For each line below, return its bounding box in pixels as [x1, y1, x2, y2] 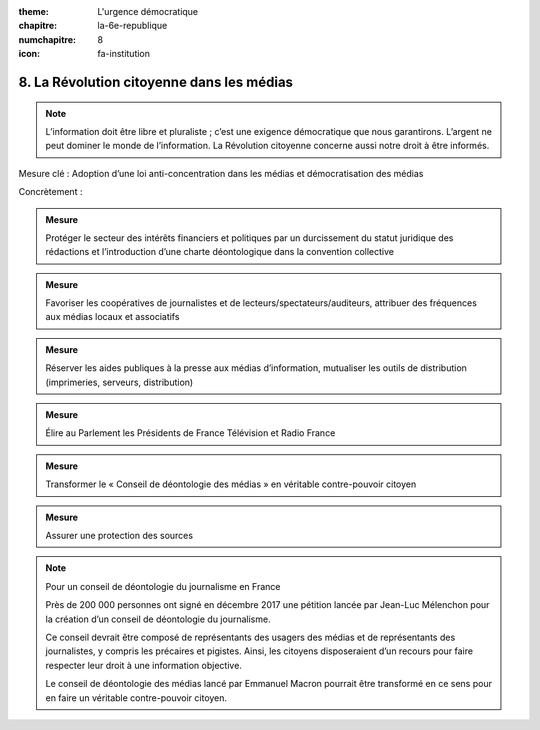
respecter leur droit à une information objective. [45, 659, 242, 671]
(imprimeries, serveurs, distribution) [45, 376, 194, 388]
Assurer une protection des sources [45, 530, 194, 541]
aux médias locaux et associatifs [45, 311, 180, 323]
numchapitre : [18, 33, 77, 45]
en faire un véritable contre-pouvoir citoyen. [45, 691, 228, 704]
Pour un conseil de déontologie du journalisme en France [45, 580, 281, 592]
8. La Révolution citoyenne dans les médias [18, 73, 294, 90]
